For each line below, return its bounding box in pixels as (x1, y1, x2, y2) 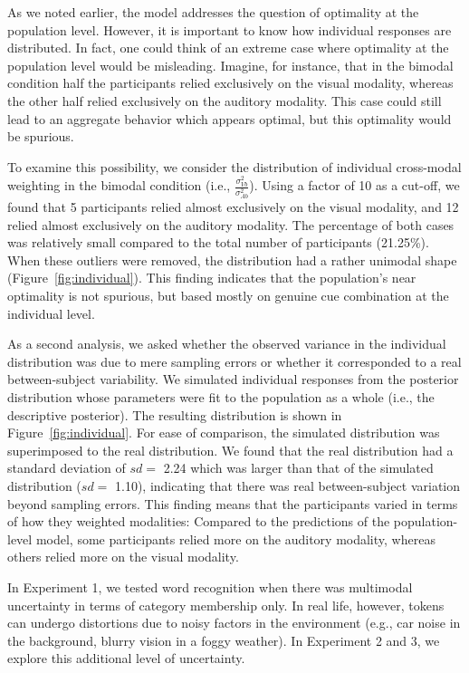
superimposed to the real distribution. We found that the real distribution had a (7, 440, 454, 459)
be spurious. (7, 127, 74, 146)
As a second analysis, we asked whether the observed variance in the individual (7, 334, 446, 353)
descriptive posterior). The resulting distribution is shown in (7, 405, 342, 424)
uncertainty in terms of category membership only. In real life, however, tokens (7, 595, 445, 614)
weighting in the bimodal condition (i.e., (7, 176, 231, 195)
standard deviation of (7, 458, 126, 477)
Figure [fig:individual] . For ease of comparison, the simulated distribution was (7, 423, 440, 442)
